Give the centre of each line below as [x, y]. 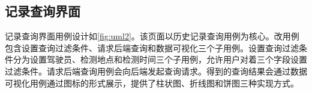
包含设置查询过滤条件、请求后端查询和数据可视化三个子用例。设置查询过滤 [152, 47]
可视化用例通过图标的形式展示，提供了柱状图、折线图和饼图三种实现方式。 [152, 83]
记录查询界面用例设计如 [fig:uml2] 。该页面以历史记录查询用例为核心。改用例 [152, 36]
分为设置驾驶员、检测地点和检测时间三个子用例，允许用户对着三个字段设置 [160, 59]
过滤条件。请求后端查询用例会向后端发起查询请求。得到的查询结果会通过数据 [156, 71]
